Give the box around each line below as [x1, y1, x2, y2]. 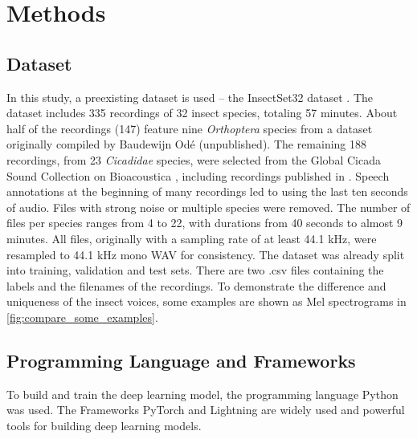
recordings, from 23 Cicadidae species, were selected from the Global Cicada [6, 151, 381, 168]
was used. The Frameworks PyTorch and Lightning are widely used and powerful [6, 401, 405, 418]
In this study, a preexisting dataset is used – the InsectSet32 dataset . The [6, 88, 374, 105]
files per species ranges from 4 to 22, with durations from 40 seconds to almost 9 [6, 214, 403, 231]
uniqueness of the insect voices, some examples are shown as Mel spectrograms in [6, 293, 407, 310]
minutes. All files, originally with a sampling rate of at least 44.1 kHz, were [6, 230, 377, 246]
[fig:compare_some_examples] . [6, 308, 158, 325]
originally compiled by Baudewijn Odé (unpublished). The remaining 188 [6, 136, 367, 152]
